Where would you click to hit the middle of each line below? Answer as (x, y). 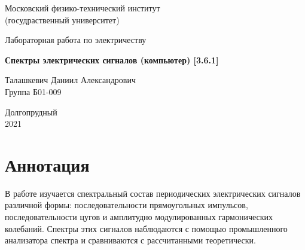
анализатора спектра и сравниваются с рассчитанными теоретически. (130, 240)
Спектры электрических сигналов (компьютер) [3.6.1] (112, 60)
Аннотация (47, 164)
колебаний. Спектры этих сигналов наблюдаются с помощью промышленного (146, 228)
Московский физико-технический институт (83, 8)
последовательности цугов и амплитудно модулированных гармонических (139, 217)
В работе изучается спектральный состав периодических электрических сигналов (153, 193)
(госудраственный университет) (62, 19)
